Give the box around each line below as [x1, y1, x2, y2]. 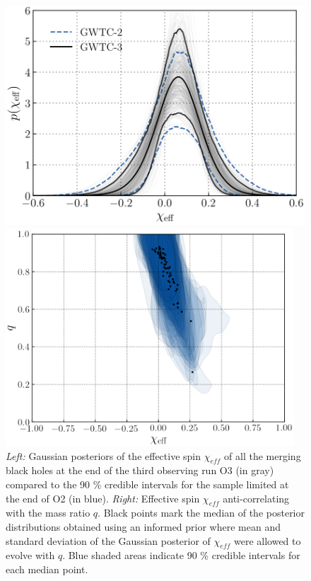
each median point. [6, 561, 88, 576]
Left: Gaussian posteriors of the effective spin [6, 448, 201, 463]
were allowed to [233, 533, 301, 548]
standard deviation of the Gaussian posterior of [6, 533, 211, 548]
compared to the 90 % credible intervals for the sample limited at [6, 476, 289, 491]
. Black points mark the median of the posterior [98, 505, 305, 520]
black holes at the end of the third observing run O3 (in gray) [6, 463, 274, 478]
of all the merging [224, 448, 301, 463]
